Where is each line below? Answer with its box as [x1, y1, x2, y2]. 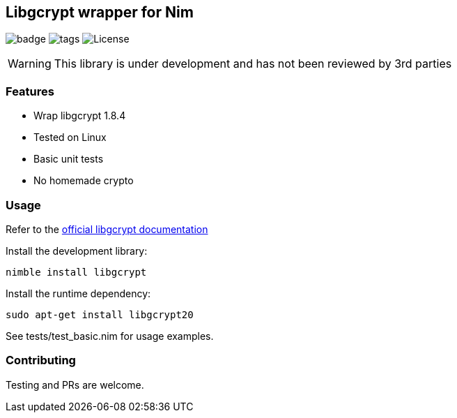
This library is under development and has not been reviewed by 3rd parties [54, 57, 452, 71]
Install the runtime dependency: [6, 287, 151, 299]
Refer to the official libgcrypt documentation [6, 223, 208, 235]
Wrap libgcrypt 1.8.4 [33, 110, 126, 122]
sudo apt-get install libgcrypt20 [6, 308, 194, 320]
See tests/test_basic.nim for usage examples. [6, 329, 214, 342]
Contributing [6, 353, 76, 368]
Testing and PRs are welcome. [6, 378, 144, 391]
